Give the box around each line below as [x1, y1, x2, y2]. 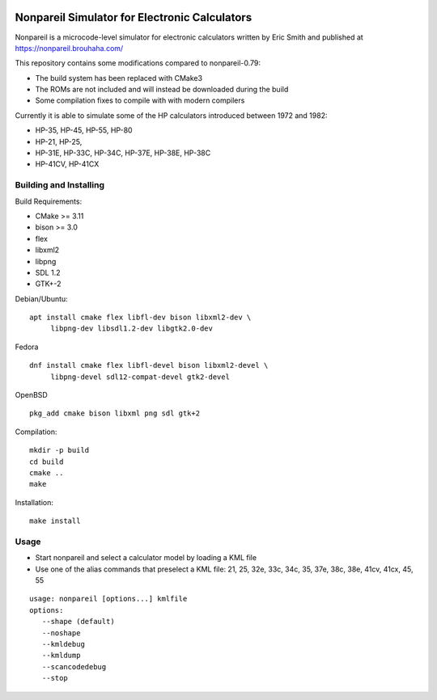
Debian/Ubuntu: [15, 293, 68, 303]
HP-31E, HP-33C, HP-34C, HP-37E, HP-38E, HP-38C [35, 148, 211, 158]
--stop [41, 673, 68, 683]
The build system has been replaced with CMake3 [35, 73, 202, 82]
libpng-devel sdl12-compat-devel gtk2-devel [50, 372, 231, 382]
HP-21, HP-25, [35, 137, 83, 146]
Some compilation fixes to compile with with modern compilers [35, 95, 245, 105]
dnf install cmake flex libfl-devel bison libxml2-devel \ [29, 361, 269, 370]
